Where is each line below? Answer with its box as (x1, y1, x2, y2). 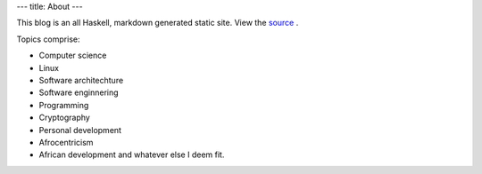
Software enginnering (38, 87, 120, 98)
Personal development (38, 124, 122, 135)
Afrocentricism (38, 137, 94, 147)
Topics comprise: (16, 34, 80, 44)
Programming (38, 99, 89, 110)
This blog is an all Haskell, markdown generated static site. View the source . (16, 18, 299, 28)
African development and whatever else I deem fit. (38, 149, 225, 160)
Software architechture (38, 75, 124, 85)
